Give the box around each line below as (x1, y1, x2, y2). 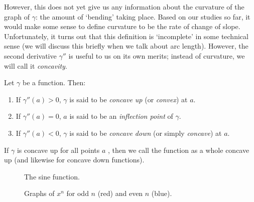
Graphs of (24, 188, 55, 198)
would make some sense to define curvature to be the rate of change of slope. (4, 21, 240, 32)
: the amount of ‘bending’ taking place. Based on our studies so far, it (35, 11, 250, 22)
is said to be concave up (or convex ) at (69, 94, 188, 104)
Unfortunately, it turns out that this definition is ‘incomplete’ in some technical (4, 31, 248, 41)
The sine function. (24, 171, 80, 181)
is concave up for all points (17, 144, 100, 155)
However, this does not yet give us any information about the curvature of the (4, 2, 244, 12)
